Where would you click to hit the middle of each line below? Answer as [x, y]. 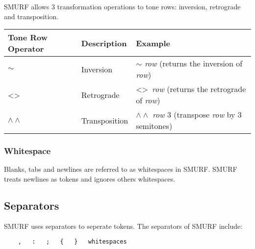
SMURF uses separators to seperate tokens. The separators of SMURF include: [123, 226]
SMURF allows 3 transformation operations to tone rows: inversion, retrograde [122, 6]
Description [104, 43]
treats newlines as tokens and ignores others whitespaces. [90, 179]
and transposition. [31, 16]
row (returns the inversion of [193, 63]
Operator [26, 49]
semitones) [154, 126]
